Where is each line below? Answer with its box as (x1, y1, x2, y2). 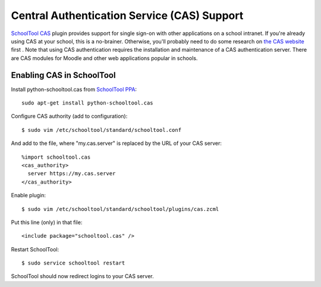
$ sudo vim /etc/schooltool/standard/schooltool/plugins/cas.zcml (21, 206, 219, 212)
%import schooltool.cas (21, 153, 91, 160)
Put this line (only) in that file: (11, 219, 83, 226)
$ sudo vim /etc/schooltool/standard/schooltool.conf (21, 127, 181, 133)
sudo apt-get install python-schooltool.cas (21, 100, 154, 106)
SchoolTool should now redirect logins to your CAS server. (11, 273, 154, 280)
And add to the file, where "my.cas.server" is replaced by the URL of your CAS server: (11, 140, 222, 147)
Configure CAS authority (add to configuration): (11, 113, 128, 120)
